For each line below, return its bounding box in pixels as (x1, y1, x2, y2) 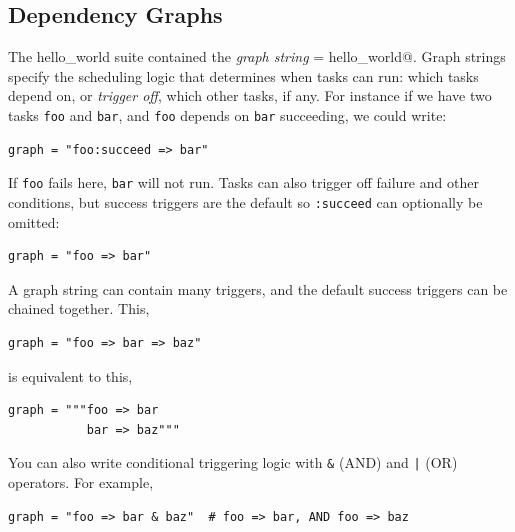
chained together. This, (8, 298, 150, 319)
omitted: (8, 211, 60, 232)
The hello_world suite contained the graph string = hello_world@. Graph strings (8, 46, 506, 67)
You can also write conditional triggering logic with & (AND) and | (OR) (8, 452, 458, 473)
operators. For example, (8, 471, 154, 492)
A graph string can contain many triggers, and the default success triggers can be (8, 278, 508, 299)
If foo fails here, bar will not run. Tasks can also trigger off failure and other (8, 172, 479, 193)
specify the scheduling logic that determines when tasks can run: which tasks (8, 65, 479, 86)
